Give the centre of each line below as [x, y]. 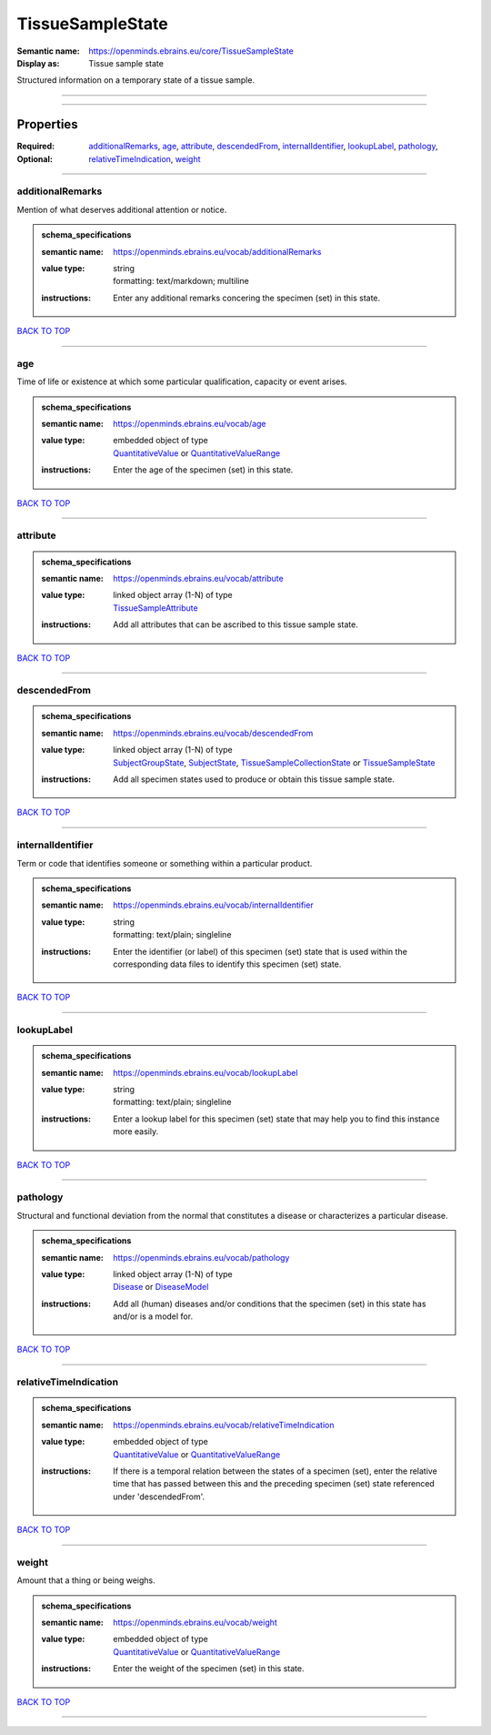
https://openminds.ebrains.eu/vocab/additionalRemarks [217, 251]
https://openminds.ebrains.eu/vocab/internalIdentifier [213, 905]
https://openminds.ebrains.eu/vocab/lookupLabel [206, 1072]
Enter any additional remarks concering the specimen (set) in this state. [247, 298]
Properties [47, 124]
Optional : [35, 158]
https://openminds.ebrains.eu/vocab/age [190, 424]
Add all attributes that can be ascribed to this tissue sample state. [235, 624]
